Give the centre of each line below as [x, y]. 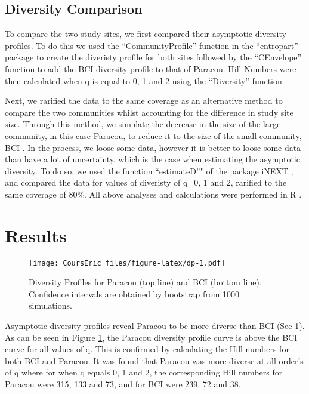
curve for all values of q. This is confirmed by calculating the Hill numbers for [147, 349]
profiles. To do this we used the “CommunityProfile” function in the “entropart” [152, 45]
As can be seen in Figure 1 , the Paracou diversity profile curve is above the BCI [151, 337]
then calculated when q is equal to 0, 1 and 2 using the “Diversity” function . [146, 80]
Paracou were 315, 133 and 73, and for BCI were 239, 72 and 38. [123, 384]
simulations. [50, 305]
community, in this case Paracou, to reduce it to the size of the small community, [153, 135]
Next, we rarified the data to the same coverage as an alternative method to [144, 101]
